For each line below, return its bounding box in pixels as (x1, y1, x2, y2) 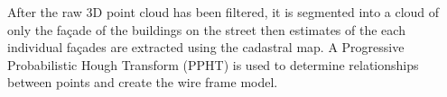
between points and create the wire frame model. (7, 73, 278, 92)
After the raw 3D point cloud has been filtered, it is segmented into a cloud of (7, 3, 440, 21)
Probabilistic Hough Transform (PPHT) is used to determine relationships (7, 55, 419, 74)
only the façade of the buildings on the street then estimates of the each (7, 20, 405, 39)
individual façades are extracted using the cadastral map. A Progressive (7, 38, 405, 57)
